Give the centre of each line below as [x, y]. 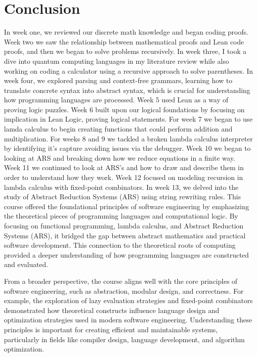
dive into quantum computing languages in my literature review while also [117, 61]
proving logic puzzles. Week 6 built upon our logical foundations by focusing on [124, 109]
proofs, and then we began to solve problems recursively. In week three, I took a [125, 51]
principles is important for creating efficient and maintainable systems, [111, 329]
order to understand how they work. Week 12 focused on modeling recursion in [124, 177]
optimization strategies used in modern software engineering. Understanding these [128, 320]
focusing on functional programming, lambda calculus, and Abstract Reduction [124, 225]
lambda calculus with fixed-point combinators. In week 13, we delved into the [121, 187]
